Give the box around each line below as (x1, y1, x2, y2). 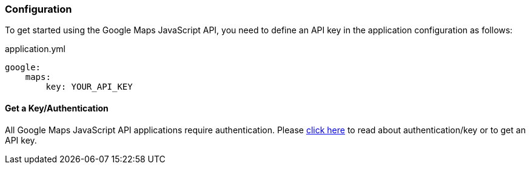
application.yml (5, 44, 65, 55)
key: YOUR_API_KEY (45, 82, 133, 92)
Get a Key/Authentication (5, 102, 109, 113)
